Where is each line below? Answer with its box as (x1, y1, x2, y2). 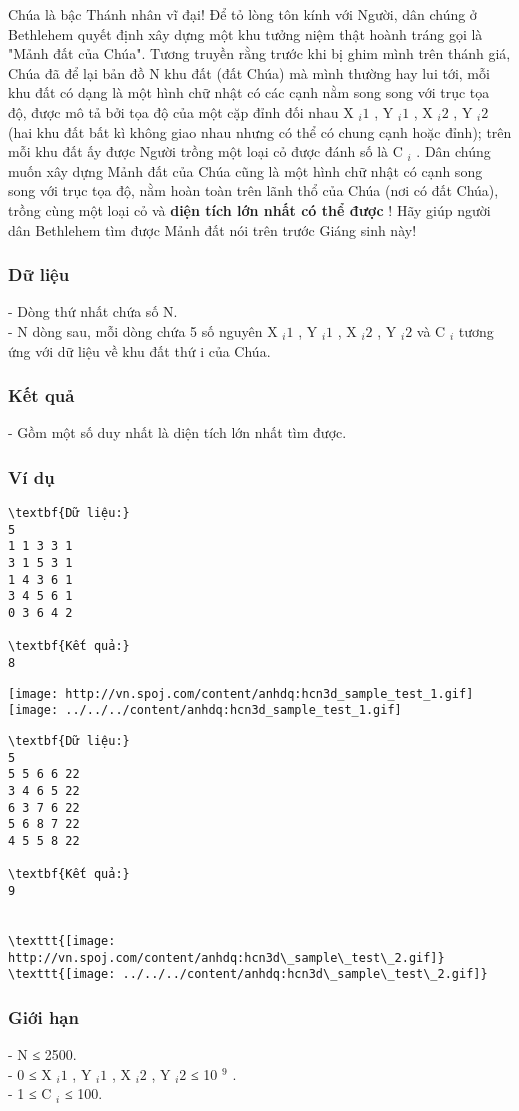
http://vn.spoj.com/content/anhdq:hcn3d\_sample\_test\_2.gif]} (8, 950, 445, 965)
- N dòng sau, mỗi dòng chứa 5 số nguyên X (8, 320, 278, 341)
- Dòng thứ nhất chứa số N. (8, 301, 178, 322)
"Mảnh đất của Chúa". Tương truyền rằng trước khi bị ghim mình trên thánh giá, (8, 43, 511, 64)
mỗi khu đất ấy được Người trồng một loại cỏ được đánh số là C (8, 141, 403, 162)
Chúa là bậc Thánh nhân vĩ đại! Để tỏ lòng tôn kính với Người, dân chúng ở (8, 4, 477, 24)
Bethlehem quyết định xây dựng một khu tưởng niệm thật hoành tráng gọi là (8, 23, 483, 44)
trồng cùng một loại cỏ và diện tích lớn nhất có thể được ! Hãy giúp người (8, 199, 491, 220)
